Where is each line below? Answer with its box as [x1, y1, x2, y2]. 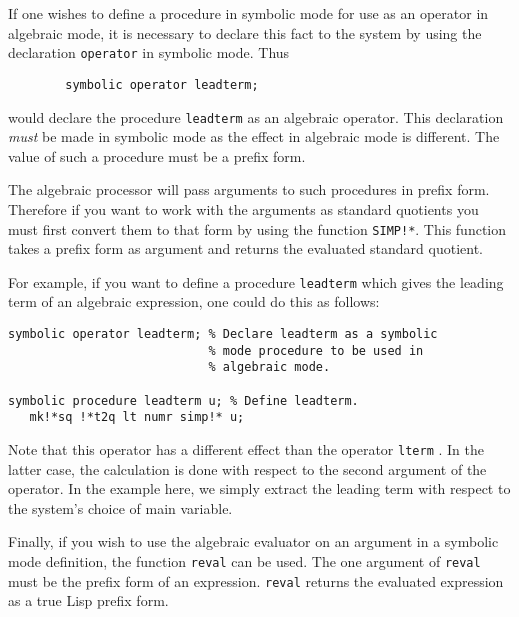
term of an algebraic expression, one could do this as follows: [8, 291, 380, 312]
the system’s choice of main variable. [8, 497, 233, 518]
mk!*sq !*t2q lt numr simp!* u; [29, 410, 245, 425]
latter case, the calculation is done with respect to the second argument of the [8, 458, 487, 479]
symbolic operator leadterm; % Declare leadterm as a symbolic [8, 327, 438, 342]
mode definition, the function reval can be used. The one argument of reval [8, 551, 481, 571]
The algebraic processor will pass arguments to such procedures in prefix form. [8, 179, 490, 200]
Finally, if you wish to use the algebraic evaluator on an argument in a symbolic [8, 531, 499, 552]
